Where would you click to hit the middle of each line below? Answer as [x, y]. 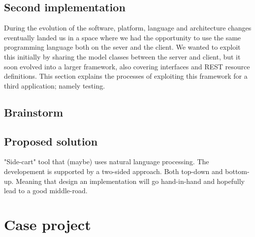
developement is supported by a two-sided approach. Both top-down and [113, 171]
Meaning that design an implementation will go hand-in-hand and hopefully [130, 181]
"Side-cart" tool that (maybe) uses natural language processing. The [107, 162]
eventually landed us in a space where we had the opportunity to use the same [123, 37]
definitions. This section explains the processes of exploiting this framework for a [126, 76]
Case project [48, 224]
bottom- [237, 171]
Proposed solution [51, 141]
